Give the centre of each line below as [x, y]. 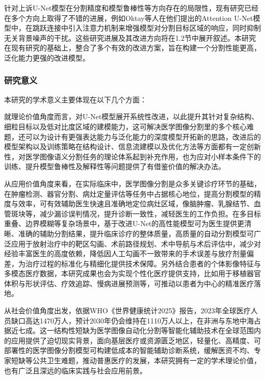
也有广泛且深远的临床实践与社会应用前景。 [75, 370]
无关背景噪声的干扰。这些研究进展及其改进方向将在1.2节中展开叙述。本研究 [130, 37]
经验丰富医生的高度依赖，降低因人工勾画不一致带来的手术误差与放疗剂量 [125, 253]
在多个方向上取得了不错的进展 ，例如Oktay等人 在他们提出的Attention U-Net [129, 18]
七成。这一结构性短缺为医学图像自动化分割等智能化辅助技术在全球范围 [136, 330]
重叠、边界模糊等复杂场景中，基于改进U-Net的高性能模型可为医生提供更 [124, 223]
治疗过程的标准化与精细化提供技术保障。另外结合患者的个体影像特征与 [143, 263]
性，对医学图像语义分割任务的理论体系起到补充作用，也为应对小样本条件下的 [132, 156]
